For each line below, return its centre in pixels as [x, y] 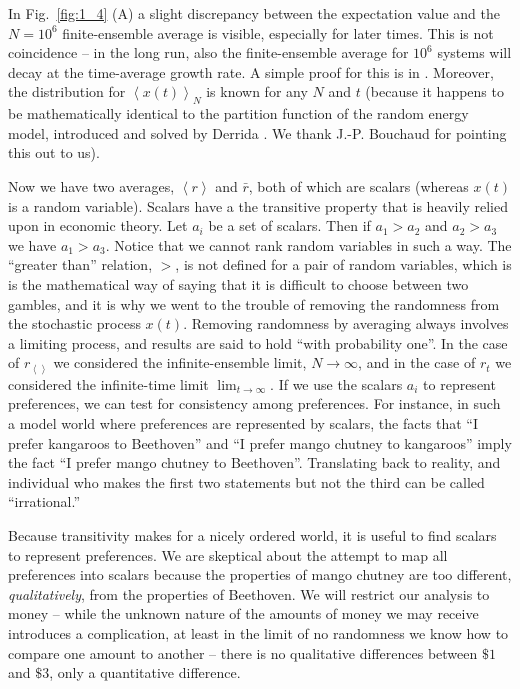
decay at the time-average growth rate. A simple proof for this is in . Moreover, [251, 71]
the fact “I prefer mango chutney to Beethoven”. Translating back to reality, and [254, 462]
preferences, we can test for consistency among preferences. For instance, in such [254, 403]
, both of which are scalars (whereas [358, 185]
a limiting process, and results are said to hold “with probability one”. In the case [258, 342]
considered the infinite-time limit [108, 383]
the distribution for [67, 91]
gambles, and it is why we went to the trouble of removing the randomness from [254, 303]
